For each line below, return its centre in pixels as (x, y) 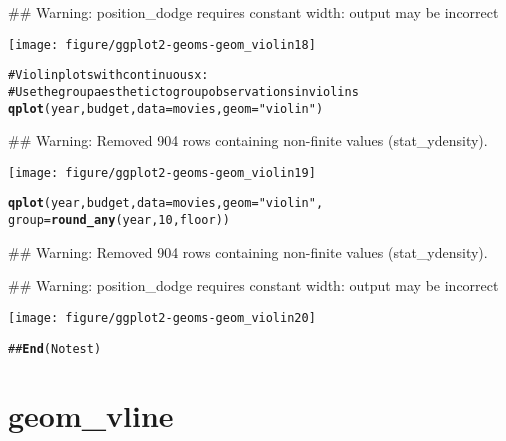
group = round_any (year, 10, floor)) (119, 220)
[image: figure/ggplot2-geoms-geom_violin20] (162, 317)
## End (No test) (55, 348)
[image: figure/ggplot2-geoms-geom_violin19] (162, 172)
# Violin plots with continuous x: (108, 75)
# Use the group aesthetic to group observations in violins (183, 91)
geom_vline (91, 415)
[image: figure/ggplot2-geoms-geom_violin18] (162, 44)
